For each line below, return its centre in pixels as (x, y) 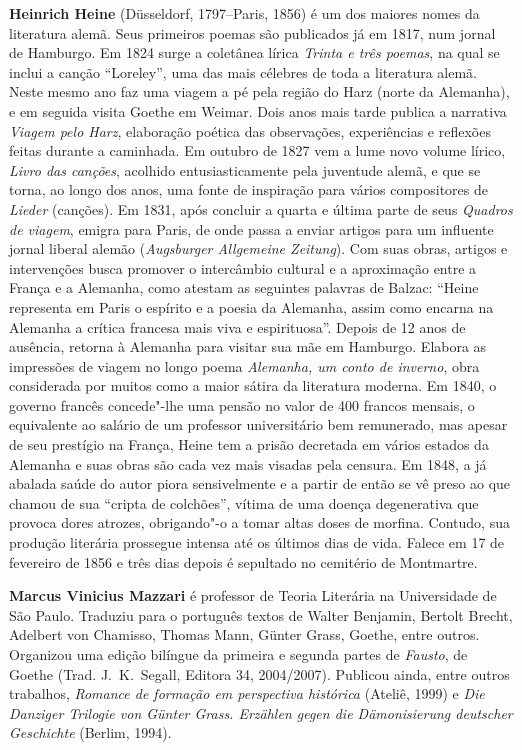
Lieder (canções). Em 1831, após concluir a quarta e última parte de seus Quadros (261, 208)
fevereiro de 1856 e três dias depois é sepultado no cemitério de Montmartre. (243, 561)
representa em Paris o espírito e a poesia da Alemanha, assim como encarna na (251, 306)
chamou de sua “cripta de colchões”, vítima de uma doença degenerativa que (244, 502)
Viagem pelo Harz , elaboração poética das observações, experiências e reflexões (250, 130)
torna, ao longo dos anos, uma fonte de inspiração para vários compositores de (248, 189)
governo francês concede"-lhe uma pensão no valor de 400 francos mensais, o (242, 404)
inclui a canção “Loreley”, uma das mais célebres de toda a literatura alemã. (243, 71)
